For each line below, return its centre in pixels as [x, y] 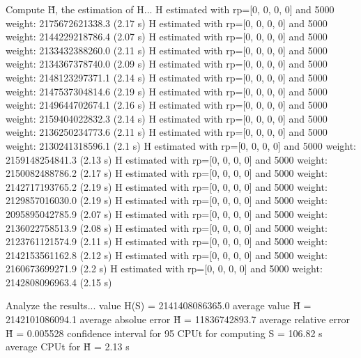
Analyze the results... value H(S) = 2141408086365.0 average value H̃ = [159, 305]
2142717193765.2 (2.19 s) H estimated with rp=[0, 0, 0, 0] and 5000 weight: [167, 186]
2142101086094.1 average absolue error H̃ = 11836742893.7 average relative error [178, 319]
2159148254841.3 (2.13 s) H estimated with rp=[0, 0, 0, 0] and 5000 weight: [167, 159]
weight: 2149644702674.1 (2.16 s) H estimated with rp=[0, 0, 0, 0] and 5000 [167, 105]
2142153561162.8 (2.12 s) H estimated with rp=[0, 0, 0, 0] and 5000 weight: [167, 255]
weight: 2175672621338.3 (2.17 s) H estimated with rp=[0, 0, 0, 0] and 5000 [167, 23]
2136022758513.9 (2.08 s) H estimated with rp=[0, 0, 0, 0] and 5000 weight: [167, 227]
